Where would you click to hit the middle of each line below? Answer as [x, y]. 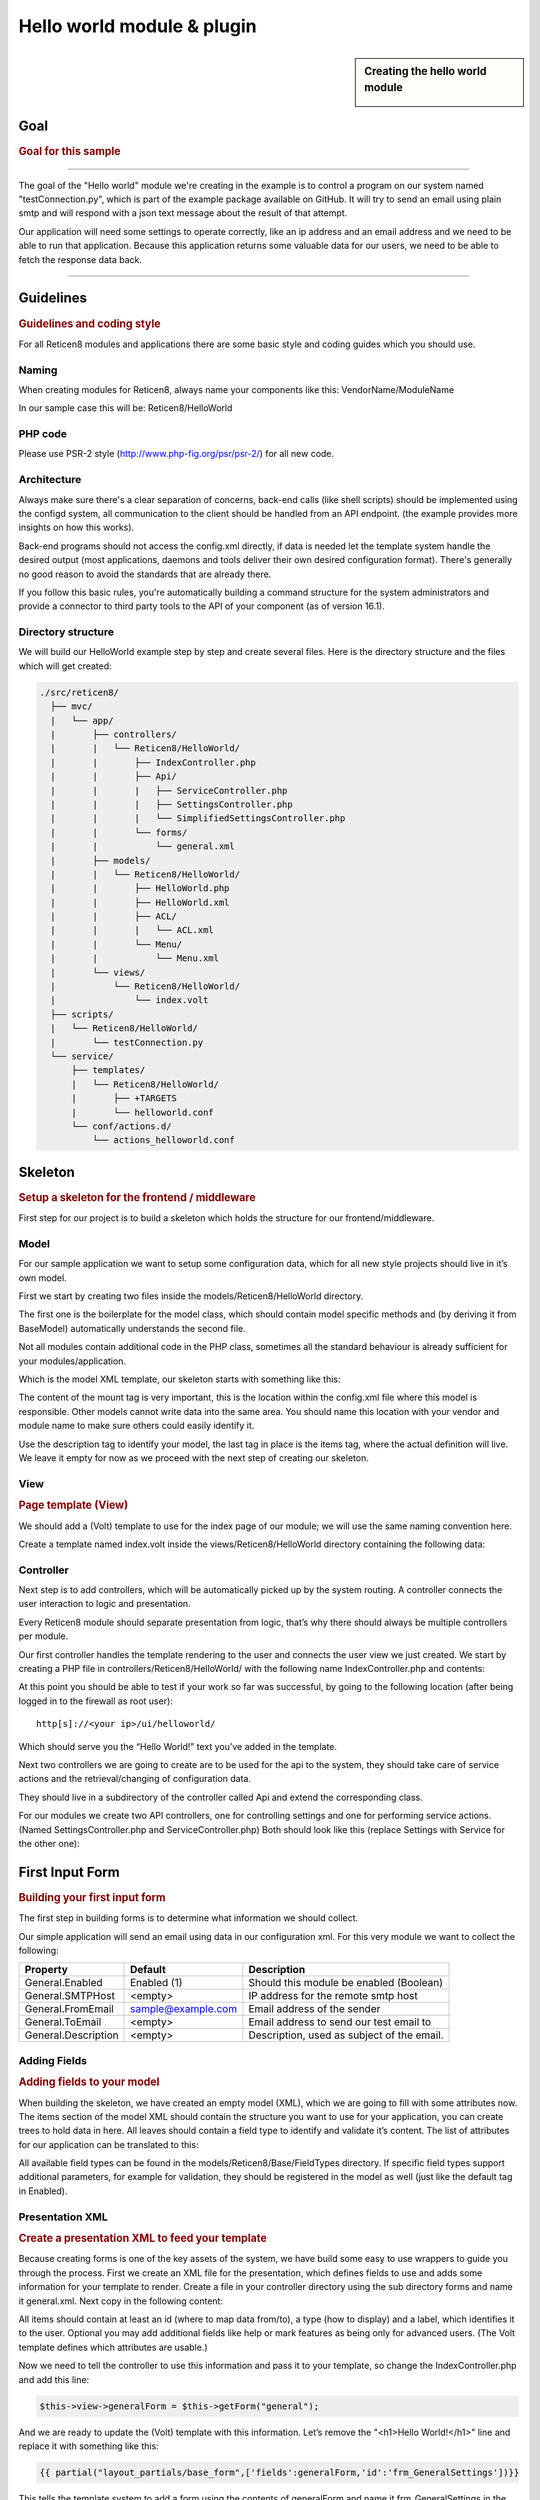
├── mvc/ [71, 706]
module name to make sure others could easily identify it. [136, 1426]
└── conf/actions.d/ [121, 1126]
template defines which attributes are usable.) [113, 2347]
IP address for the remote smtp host [333, 1996]
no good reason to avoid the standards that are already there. [145, 574]
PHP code [43, 434]
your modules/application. [72, 1361]
